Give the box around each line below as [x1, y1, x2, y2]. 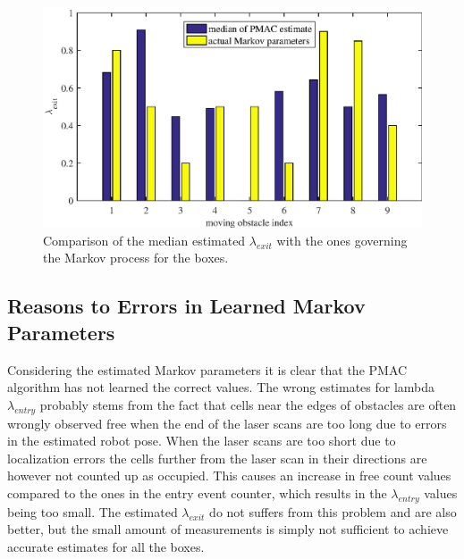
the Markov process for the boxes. [43, 248, 229, 267]
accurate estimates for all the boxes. [7, 537, 205, 555]
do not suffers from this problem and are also [209, 502, 457, 521]
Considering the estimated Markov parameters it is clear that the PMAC [7, 360, 408, 379]
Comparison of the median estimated [43, 230, 246, 249]
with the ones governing [276, 230, 408, 249]
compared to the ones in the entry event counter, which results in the [7, 483, 387, 502]
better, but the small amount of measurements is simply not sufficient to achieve [7, 520, 449, 538]
